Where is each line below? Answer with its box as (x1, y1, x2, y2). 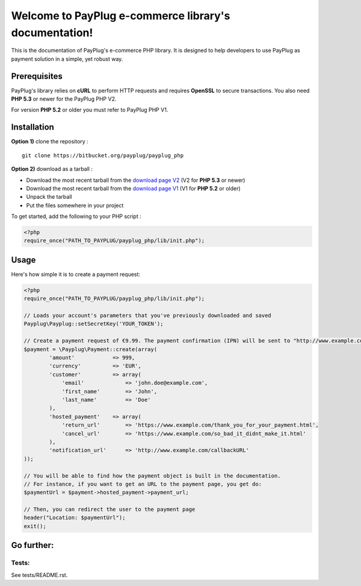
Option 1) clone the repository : (11, 138, 88, 145)
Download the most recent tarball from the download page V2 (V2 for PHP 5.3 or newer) (26, 176, 245, 184)
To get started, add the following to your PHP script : (11, 213, 141, 220)
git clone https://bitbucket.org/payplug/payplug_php (22, 152, 184, 159)
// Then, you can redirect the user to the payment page (23, 506, 196, 513)
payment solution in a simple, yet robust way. (11, 55, 123, 63)
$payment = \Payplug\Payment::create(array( (23, 346, 158, 352)
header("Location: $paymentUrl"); (23, 514, 126, 521)
